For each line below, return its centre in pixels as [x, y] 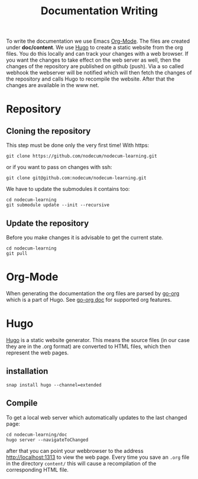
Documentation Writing [99, 11]
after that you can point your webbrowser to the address [75, 451]
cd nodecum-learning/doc [37, 435]
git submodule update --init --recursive [58, 205]
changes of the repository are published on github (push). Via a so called [95, 66]
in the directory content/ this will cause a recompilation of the [81, 463]
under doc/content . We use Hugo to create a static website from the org [95, 47]
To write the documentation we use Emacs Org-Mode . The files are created [98, 41]
